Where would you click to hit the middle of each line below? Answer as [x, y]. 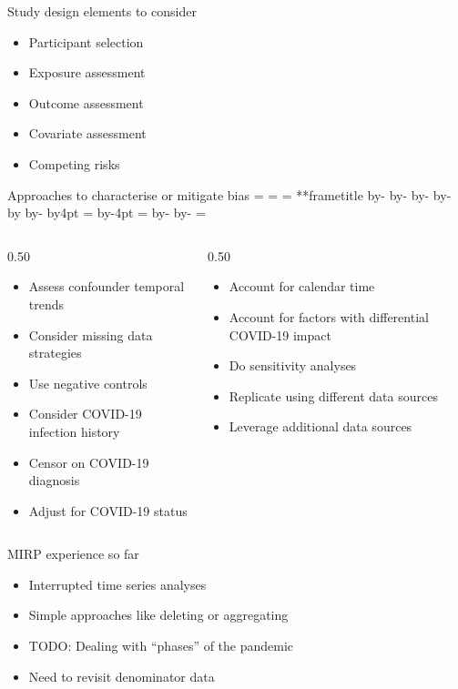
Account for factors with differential [329, 316]
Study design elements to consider [102, 11]
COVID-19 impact [280, 334]
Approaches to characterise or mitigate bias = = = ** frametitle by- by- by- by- [229, 194]
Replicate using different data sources [333, 395]
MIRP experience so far [73, 554]
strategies [55, 353]
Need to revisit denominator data [122, 676]
